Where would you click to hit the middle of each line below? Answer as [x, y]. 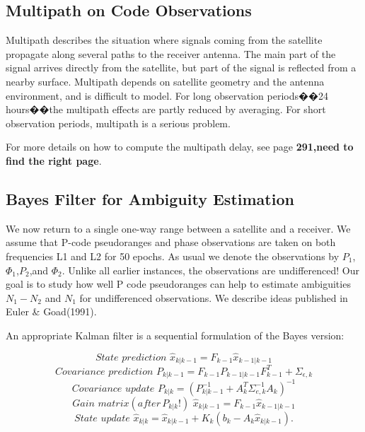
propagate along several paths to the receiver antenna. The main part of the [171, 53]
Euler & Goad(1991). [51, 311]
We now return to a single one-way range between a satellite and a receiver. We [178, 228]
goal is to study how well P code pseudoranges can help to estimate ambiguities [178, 284]
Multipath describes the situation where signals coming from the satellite [164, 40]
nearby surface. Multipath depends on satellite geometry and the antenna [165, 81]
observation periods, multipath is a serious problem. [118, 123]
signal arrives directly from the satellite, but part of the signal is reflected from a [181, 68]
